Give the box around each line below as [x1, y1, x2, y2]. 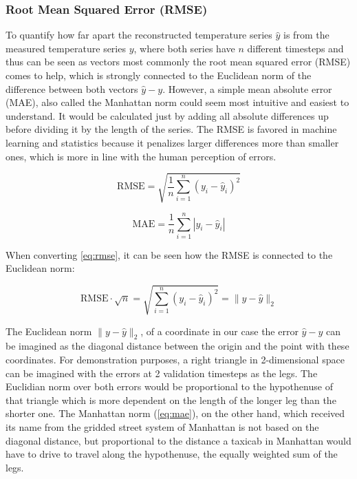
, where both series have [133, 41, 235, 55]
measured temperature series [6, 41, 126, 55]
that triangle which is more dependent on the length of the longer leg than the [6, 392, 336, 407]
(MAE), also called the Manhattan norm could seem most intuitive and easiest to [6, 95, 349, 109]
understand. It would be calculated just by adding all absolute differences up [6, 108, 329, 123]
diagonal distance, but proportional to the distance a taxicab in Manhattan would [6, 433, 351, 447]
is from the [283, 28, 329, 42]
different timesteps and [247, 41, 344, 55]
